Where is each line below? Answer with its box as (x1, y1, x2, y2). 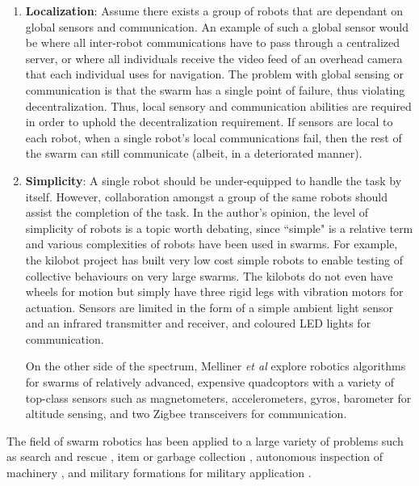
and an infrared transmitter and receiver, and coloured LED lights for (25, 315, 371, 332)
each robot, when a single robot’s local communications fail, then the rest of (25, 129, 402, 146)
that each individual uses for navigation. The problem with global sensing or (25, 66, 404, 82)
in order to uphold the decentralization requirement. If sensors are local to (25, 113, 393, 130)
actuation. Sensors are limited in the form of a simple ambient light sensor (25, 298, 393, 315)
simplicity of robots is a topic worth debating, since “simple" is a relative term (25, 219, 413, 236)
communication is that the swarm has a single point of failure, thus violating (25, 81, 405, 98)
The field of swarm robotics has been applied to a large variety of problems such (6, 432, 404, 449)
